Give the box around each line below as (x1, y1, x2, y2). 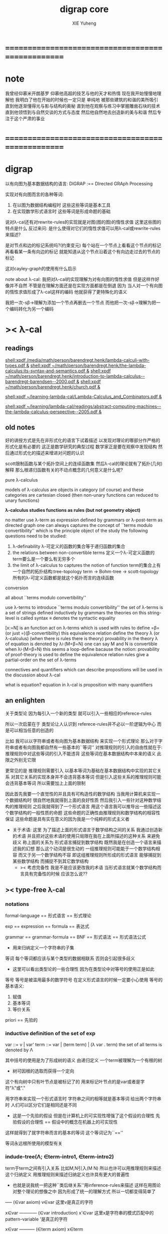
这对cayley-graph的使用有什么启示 (5, 266, 77, 271)
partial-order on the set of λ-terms (5, 657, 77, 663)
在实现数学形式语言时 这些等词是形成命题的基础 (12, 208, 111, 214)
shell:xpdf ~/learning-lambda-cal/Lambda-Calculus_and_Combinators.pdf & (5, 394, 162, 400)
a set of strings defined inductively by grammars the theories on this (5, 609, 146, 615)
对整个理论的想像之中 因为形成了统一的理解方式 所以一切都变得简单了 (12, 1188, 156, 1194)
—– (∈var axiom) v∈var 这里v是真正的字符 (5, 1199, 94, 1205)
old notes (5, 423, 35, 432)
